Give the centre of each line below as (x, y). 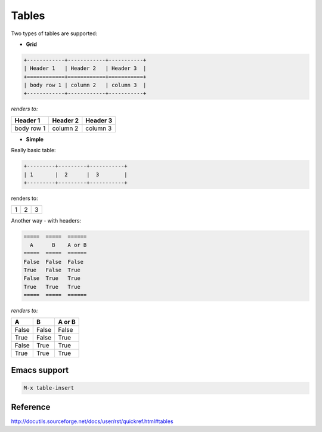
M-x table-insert (49, 388)
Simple (35, 139)
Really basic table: (33, 150)
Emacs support (40, 370)
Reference (31, 407)
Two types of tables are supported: (54, 33)
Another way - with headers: (46, 221)
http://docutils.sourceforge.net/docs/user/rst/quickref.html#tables (92, 421)
